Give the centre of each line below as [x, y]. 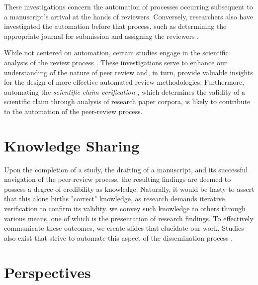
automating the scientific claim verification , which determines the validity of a [125, 91]
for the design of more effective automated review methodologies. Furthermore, [124, 82]
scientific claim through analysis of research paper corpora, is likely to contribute [127, 101]
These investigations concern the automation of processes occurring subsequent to [129, 6]
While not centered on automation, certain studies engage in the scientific [116, 53]
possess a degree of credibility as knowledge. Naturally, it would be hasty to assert [129, 189]
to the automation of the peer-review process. [73, 111]
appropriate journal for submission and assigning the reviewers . [101, 36]
